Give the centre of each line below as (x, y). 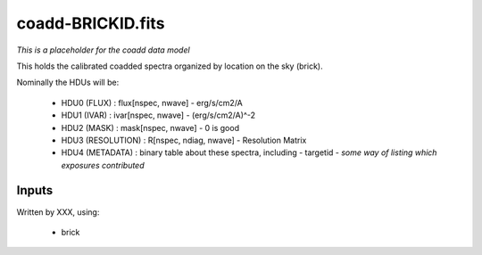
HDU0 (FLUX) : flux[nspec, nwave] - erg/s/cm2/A (152, 103)
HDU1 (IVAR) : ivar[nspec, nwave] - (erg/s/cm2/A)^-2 (158, 115)
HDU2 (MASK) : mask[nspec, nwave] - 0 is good (150, 127)
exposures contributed (103, 165)
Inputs (35, 190)
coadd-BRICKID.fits (91, 23)
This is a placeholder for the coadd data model (104, 50)
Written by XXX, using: (58, 212)
